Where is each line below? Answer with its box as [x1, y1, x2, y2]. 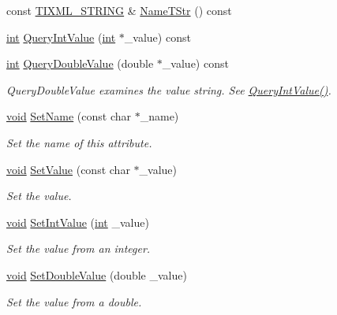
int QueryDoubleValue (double [6, 55, 154, 72]
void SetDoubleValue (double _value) [6, 266, 187, 283]
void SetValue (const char [6, 161, 130, 177]
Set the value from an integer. [6, 240, 151, 257]
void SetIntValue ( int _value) [6, 213, 149, 230]
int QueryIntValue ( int [6, 28, 116, 45]
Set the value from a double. [6, 293, 142, 309]
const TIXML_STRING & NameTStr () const [6, 2, 232, 18]
